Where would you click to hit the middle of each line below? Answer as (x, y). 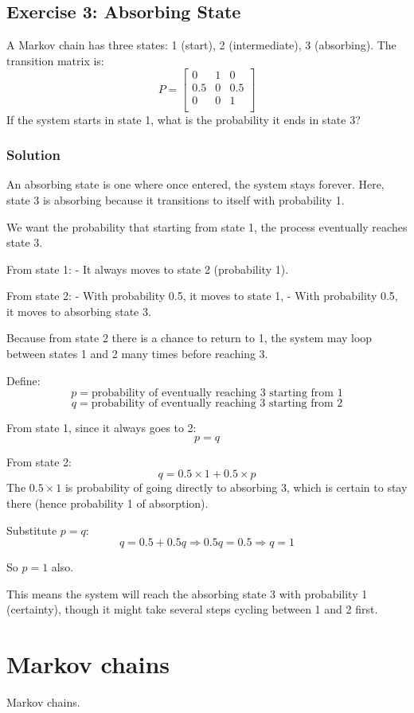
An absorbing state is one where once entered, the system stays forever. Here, (195, 184)
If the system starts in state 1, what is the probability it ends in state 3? (184, 119)
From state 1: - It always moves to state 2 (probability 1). (148, 269)
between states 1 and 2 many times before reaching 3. (137, 354)
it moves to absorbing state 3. (79, 311)
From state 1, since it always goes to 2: (102, 428)
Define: (23, 380)
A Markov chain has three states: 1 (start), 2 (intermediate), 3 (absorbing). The (201, 45)
